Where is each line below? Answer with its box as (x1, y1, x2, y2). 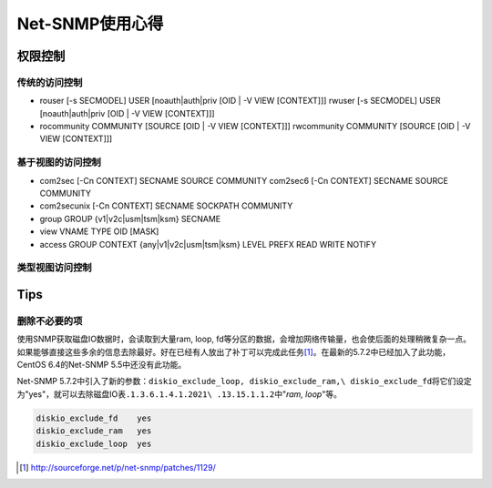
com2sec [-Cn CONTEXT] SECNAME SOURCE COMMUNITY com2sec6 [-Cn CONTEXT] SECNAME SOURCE (39, 175, 448, 186)
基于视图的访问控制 (16, 156, 102, 168)
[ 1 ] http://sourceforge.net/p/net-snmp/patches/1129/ (19, 462, 216, 473)
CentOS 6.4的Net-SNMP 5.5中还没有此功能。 (16, 360, 187, 371)
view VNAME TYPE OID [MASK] (39, 226, 159, 237)
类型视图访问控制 (16, 261, 92, 274)
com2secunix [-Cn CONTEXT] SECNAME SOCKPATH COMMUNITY (39, 200, 293, 211)
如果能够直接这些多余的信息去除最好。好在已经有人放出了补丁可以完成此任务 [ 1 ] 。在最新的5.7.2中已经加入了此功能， (16, 346, 451, 357)
